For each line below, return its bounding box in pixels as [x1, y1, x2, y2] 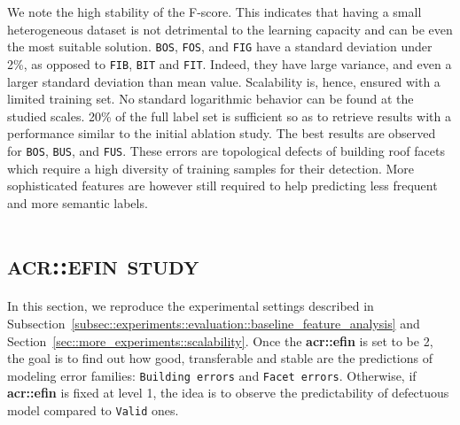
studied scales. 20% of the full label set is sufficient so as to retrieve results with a [7, 106, 451, 125]
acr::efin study [7, 245, 199, 282]
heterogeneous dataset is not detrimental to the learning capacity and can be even [7, 19, 453, 38]
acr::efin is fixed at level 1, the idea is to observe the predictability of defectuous [7, 383, 449, 402]
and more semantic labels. [7, 193, 148, 212]
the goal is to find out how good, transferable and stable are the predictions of [7, 349, 433, 367]
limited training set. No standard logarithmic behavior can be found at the [7, 89, 414, 108]
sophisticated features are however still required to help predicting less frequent [7, 176, 438, 195]
